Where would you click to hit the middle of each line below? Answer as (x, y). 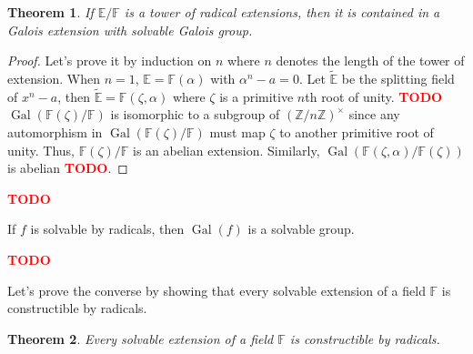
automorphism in (55, 132)
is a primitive (257, 96)
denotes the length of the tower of (370, 61)
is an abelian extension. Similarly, (226, 150)
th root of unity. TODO (374, 96)
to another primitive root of (357, 132)
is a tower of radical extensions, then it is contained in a (282, 12)
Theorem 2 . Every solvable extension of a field (141, 338)
